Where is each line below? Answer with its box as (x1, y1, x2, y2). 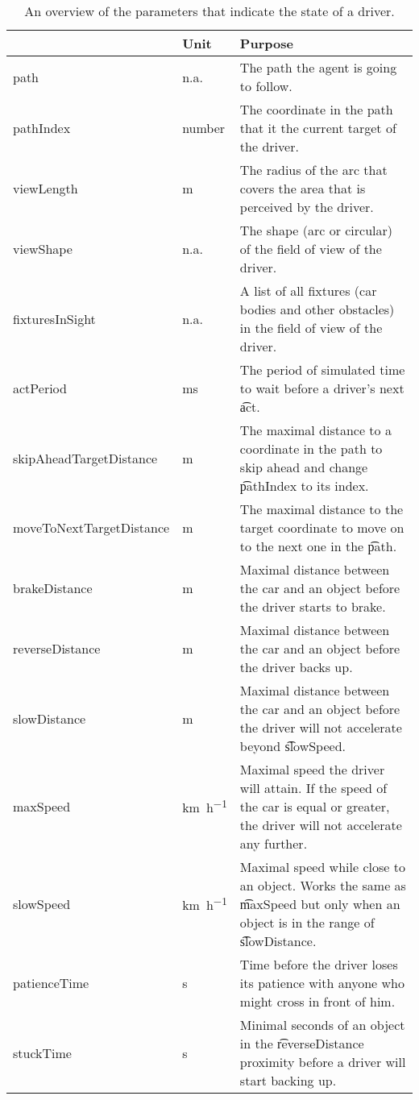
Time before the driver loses (239, 955, 398, 973)
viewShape (13, 239, 73, 258)
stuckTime (13, 1043, 72, 1062)
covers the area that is (239, 179, 366, 197)
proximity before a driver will (239, 1052, 406, 1071)
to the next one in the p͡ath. (239, 537, 397, 555)
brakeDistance (13, 579, 93, 597)
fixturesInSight (13, 309, 96, 328)
